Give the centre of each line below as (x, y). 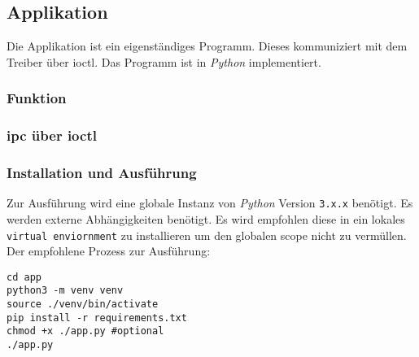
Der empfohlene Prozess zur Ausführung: (109, 251)
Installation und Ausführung (102, 172)
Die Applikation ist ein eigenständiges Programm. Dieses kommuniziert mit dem (207, 46)
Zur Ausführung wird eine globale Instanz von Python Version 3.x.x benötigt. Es (210, 203)
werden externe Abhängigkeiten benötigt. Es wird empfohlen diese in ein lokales (206, 218)
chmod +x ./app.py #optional (85, 331)
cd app (24, 277)
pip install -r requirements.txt (97, 318)
